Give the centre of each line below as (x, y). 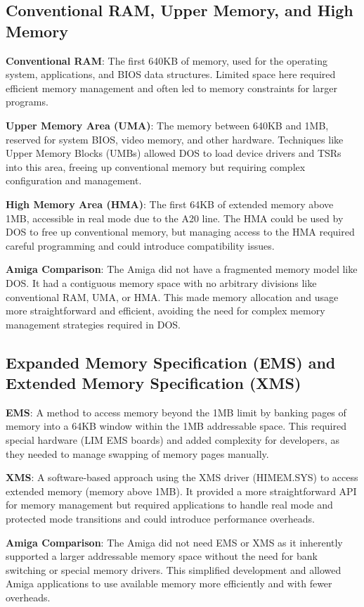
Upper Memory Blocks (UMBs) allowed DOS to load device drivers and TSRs (174, 153)
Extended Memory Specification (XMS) (154, 383)
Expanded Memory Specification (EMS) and (171, 362)
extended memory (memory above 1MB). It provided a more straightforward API (181, 491)
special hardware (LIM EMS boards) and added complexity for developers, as (173, 440)
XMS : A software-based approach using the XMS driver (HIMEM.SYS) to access (182, 477)
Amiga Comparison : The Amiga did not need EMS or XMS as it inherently (174, 542)
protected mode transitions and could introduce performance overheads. (160, 519)
